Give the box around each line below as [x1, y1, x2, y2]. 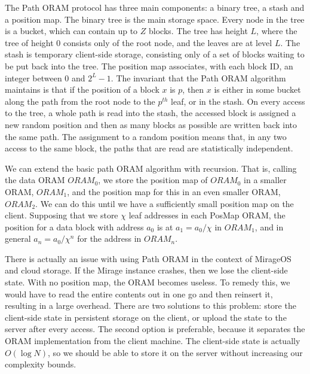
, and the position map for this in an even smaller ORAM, [67, 185, 281, 197]
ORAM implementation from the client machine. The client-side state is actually [5, 335, 300, 347]
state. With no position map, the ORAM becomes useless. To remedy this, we [5, 276, 290, 288]
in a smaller [244, 174, 287, 186]
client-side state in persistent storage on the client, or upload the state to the [5, 311, 287, 323]
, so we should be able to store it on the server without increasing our [48, 346, 303, 358]
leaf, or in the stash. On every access [171, 95, 305, 107]
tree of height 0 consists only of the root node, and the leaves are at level [5, 36, 272, 48]
